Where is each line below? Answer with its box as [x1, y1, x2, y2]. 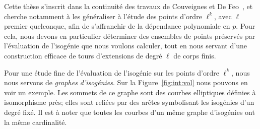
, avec [214, 11, 232, 21]
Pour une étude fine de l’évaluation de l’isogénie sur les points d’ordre [4, 67, 219, 78]
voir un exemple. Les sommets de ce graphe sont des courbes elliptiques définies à [4, 87, 256, 97]
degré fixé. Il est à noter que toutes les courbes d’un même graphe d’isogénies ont [4, 106, 255, 117]
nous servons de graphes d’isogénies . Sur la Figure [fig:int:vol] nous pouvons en [4, 77, 248, 88]
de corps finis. [173, 50, 216, 60]
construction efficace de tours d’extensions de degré [4, 50, 162, 60]
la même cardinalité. [4, 116, 67, 127]
